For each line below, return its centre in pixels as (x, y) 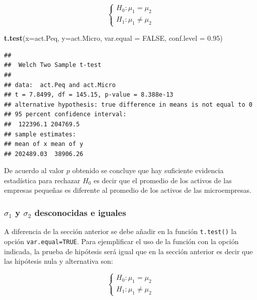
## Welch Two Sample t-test (53, 65)
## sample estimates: (40, 134)
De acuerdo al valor (34, 170)
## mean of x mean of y (44, 144)
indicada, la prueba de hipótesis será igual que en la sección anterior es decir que (128, 251)
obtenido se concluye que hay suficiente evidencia (148, 170)
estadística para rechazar (42, 180)
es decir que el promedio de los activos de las (163, 180)
